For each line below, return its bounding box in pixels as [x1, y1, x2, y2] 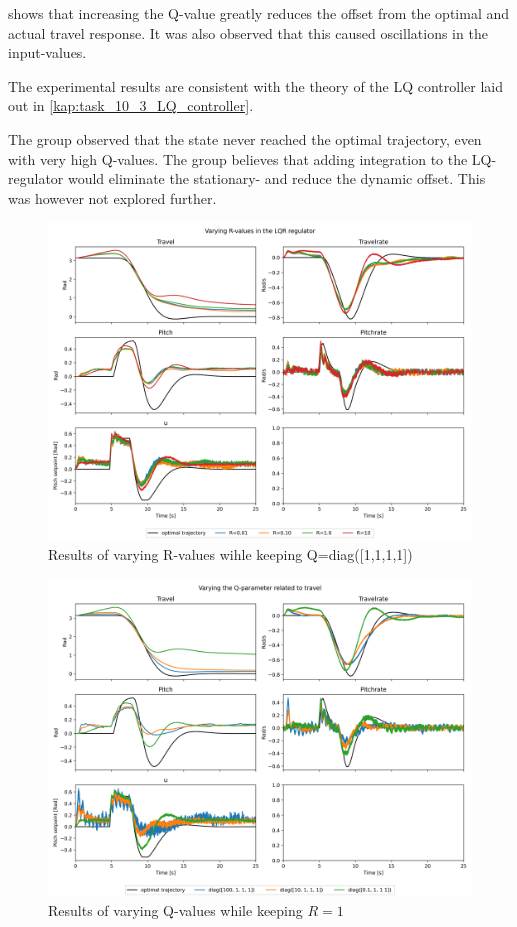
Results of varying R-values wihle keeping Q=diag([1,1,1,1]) [48, 543, 413, 564]
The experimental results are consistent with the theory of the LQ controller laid [8, 75, 503, 96]
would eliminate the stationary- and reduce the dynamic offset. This [67, 168, 486, 189]
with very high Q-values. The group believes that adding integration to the [8, 148, 468, 169]
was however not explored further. [8, 187, 217, 208]
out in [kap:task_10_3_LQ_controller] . [8, 95, 254, 116]
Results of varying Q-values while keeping [48, 900, 303, 921]
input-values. [8, 42, 87, 63]
